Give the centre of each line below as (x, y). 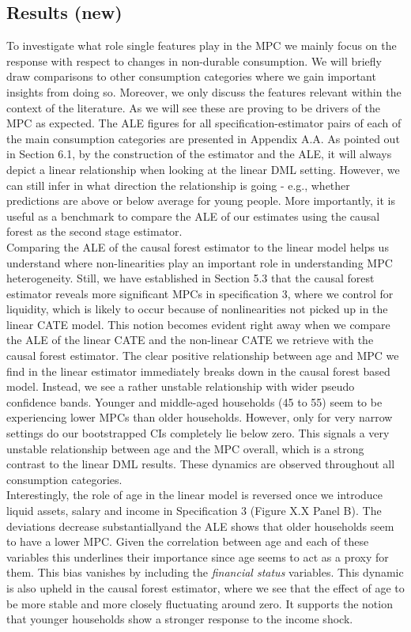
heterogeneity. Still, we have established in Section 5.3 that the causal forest (190, 278)
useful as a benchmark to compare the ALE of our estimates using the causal (193, 216)
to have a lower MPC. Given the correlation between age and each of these (188, 541)
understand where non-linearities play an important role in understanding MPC (200, 262)
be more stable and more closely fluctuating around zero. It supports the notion (200, 603)
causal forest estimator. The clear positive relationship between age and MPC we (203, 356)
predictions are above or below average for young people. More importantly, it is (201, 201)
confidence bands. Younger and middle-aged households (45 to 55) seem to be (194, 401)
